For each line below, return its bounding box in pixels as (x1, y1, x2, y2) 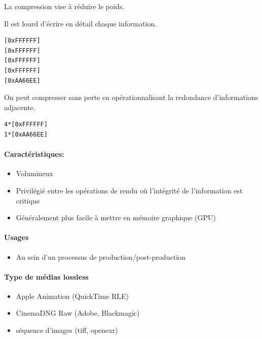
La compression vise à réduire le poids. (4, 1, 125, 11)
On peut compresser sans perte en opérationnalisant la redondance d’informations (4, 92, 258, 103)
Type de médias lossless (4, 271, 89, 282)
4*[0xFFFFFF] (4, 121, 48, 128)
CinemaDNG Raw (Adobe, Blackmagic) (16, 308, 140, 318)
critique (16, 195, 40, 206)
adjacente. (4, 101, 35, 112)
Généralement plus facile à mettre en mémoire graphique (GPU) (16, 212, 216, 223)
